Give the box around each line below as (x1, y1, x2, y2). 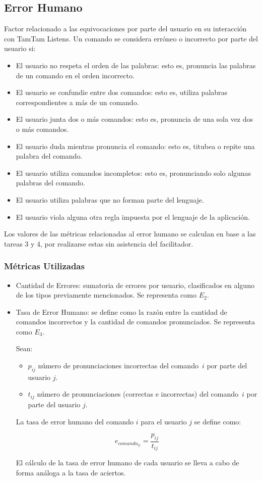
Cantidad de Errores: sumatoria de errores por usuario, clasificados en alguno (16, 279, 254, 290)
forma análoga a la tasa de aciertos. (16, 467, 126, 477)
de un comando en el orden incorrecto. (16, 70, 135, 80)
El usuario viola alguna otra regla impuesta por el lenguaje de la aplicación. (16, 211, 250, 222)
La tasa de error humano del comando (16, 416, 134, 426)
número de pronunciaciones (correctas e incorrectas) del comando (37, 389, 238, 399)
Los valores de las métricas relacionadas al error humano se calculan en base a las (4, 228, 256, 239)
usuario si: (4, 43, 36, 54)
